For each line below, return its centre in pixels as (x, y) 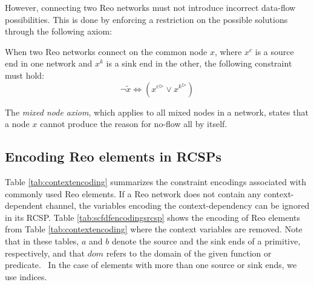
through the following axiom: (59, 31)
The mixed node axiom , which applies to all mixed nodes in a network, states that (157, 112)
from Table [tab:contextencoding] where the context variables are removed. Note (154, 229)
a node (17, 124)
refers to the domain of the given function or (189, 253)
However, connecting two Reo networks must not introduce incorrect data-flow (150, 7)
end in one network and (49, 63)
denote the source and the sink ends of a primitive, (206, 241)
